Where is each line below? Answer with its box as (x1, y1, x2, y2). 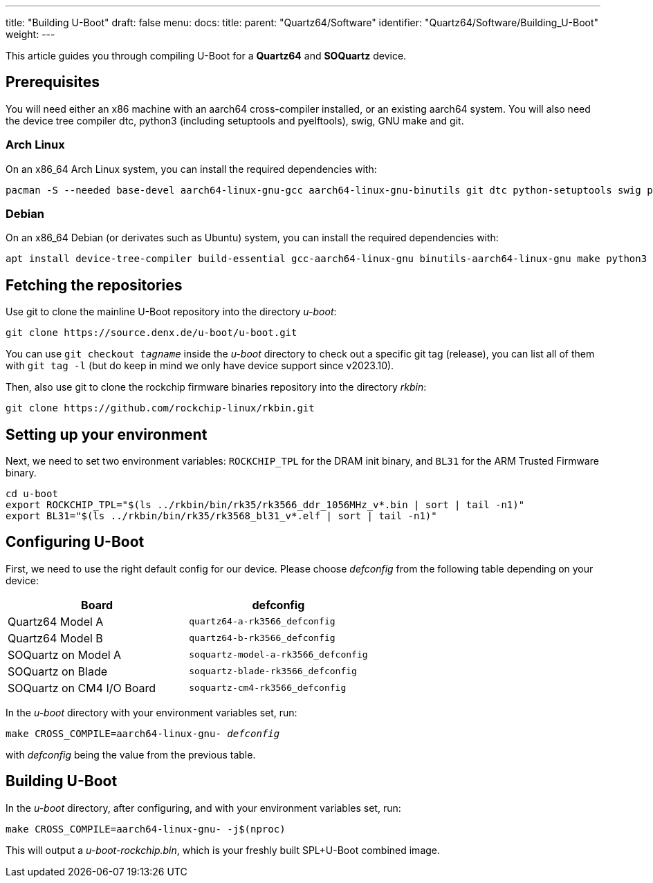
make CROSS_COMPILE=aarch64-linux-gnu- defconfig (6, 727, 280, 739)
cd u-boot (6, 488, 58, 500)
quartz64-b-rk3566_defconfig (189, 633, 335, 644)
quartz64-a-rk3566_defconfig (189, 616, 335, 627)
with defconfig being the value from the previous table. (6, 748, 256, 761)
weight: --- (6, 28, 55, 40)
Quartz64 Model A (8, 614, 104, 629)
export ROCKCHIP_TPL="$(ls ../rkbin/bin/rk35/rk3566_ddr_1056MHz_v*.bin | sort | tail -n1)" (6, 499, 525, 511)
